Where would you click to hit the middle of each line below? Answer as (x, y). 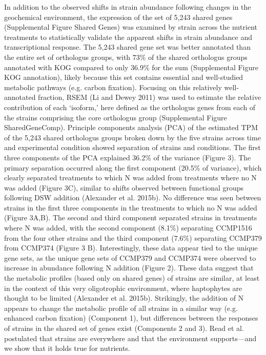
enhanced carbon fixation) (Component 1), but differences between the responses (131, 318)
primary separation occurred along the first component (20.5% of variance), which (133, 167)
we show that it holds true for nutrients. (67, 348)
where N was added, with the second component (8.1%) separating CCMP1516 (128, 228)
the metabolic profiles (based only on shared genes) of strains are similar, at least (132, 278)
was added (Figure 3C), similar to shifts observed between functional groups (124, 187)
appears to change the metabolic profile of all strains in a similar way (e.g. (121, 308)
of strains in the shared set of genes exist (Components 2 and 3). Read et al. (124, 328)
